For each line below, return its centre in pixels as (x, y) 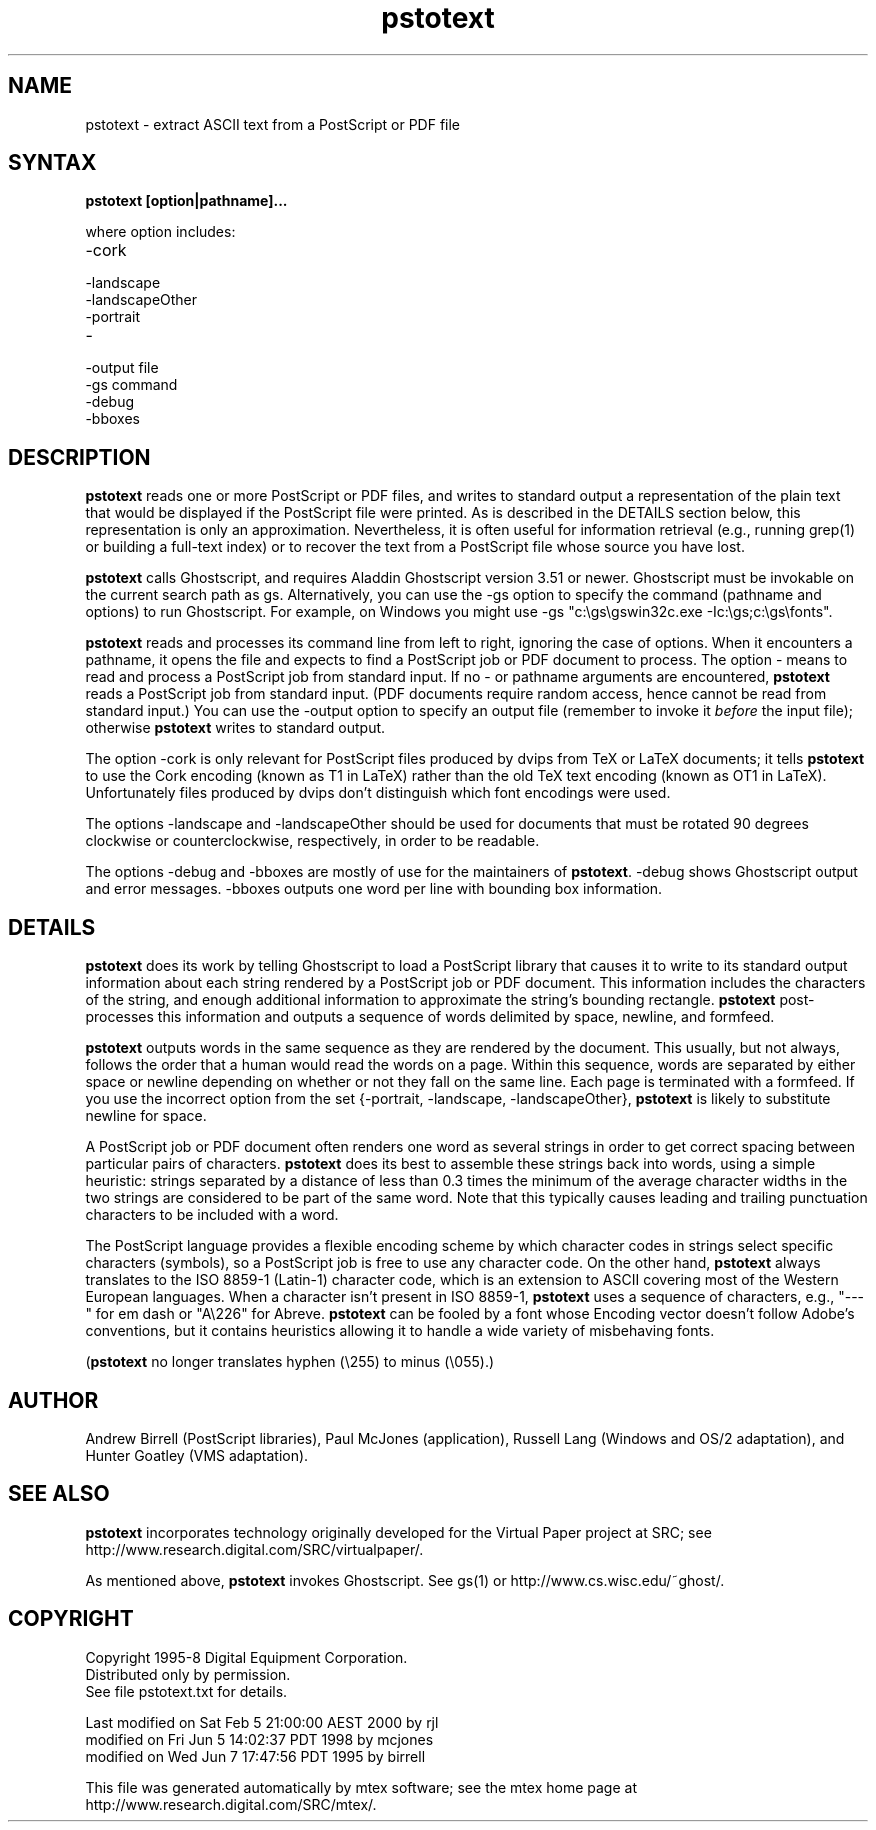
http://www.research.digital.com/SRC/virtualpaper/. (254, 1549)
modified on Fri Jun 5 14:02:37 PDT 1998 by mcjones (259, 1739)
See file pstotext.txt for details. (186, 1691)
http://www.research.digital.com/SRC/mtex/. (231, 1804)
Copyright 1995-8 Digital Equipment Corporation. (246, 1657)
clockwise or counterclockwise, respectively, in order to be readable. (312, 841)
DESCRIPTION (79, 457)
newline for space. (146, 1116)
